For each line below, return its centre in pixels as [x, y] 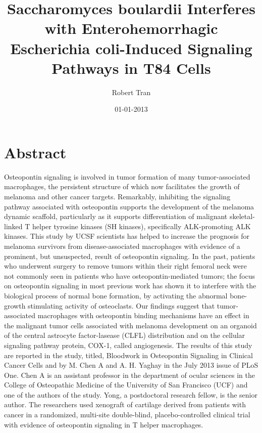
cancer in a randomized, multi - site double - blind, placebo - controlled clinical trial [127, 415]
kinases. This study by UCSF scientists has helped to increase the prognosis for [127, 236]
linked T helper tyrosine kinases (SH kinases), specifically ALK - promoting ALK [127, 226]
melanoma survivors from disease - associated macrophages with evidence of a [122, 246]
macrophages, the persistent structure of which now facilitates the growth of [122, 186]
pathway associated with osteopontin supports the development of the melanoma [129, 206]
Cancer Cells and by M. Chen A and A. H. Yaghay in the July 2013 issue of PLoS [131, 365]
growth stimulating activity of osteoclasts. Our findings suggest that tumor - [121, 305]
